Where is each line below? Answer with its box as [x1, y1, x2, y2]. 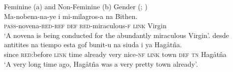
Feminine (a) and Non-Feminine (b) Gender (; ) [4, 1, 147, 11]
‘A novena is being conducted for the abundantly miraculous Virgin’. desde [4, 30, 229, 40]
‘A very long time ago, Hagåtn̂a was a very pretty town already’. [4, 58, 198, 69]
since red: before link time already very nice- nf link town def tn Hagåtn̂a [4, 49, 227, 59]
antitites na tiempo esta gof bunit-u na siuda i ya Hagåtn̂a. [4, 39, 182, 50]
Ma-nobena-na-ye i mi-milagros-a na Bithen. [4, 11, 138, 21]
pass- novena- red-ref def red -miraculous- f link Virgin [4, 20, 167, 31]
